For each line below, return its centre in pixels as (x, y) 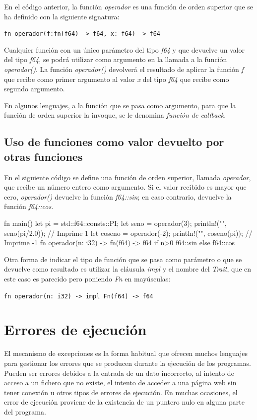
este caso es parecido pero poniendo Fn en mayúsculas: (87, 278)
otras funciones (43, 156)
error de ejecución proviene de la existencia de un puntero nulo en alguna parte (124, 402)
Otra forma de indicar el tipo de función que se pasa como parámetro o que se (123, 259)
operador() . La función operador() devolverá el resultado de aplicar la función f (124, 69)
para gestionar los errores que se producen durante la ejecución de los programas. (128, 363)
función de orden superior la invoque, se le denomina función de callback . (115, 115)
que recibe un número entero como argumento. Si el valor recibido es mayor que (125, 187)
